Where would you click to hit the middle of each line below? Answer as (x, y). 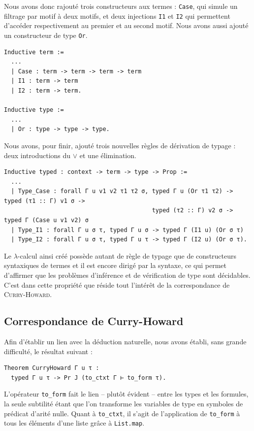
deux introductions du (37, 155)
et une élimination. (108, 155)
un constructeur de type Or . (46, 35)
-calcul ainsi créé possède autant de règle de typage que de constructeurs (127, 255)
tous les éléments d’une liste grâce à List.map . (74, 423)
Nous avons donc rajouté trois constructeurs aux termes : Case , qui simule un (121, 6)
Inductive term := (34, 52)
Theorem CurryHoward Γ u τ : (52, 368)
